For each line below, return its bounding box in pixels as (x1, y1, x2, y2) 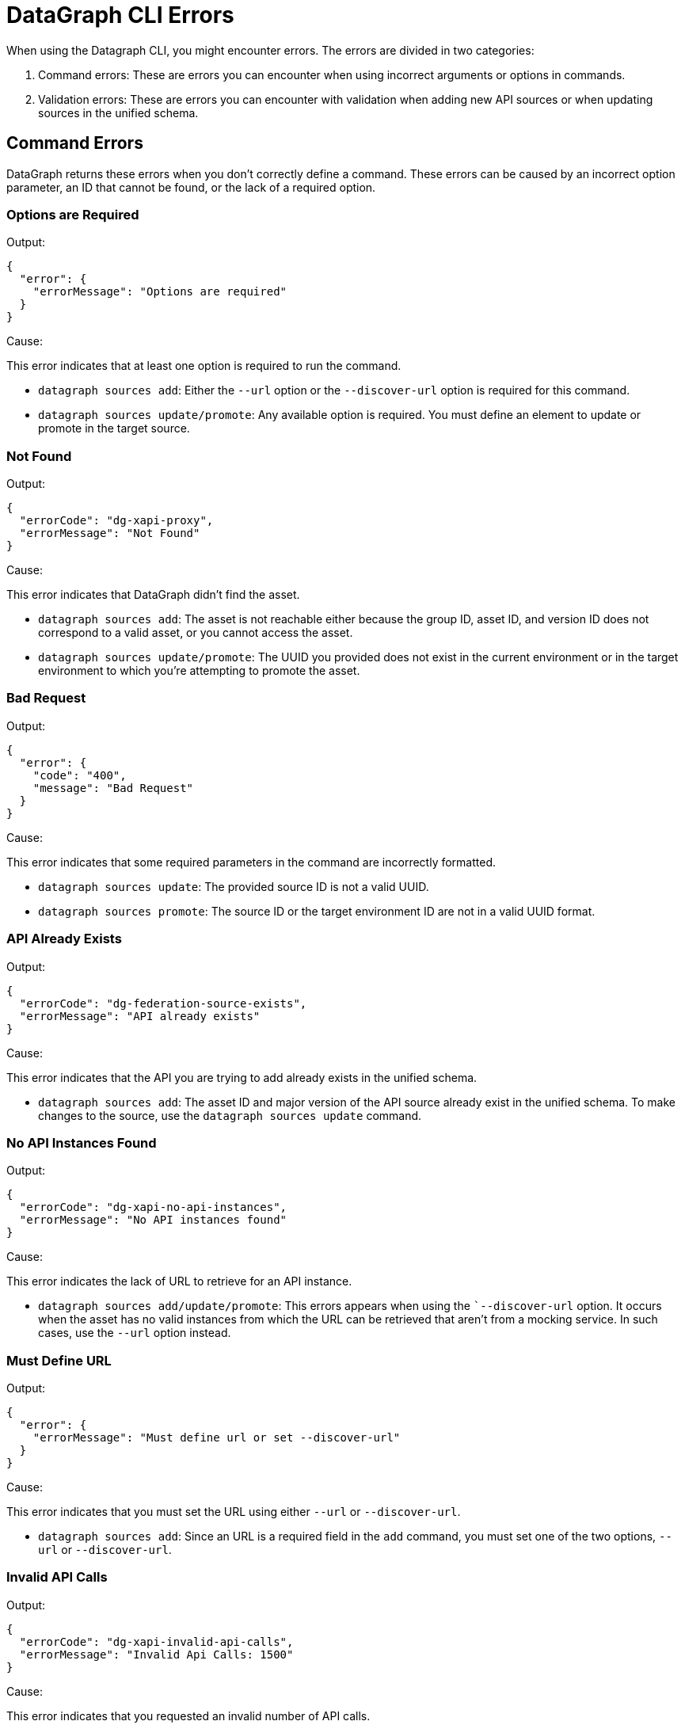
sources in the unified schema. (38, 105, 199, 120)
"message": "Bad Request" (32, 781, 194, 794)
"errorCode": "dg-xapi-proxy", (19, 514, 214, 527)
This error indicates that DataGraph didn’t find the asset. (6, 588, 300, 602)
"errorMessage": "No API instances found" (19, 1213, 287, 1227)
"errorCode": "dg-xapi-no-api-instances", (19, 1201, 287, 1214)
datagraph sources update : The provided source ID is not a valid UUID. (38, 879, 429, 893)
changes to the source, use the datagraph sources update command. (38, 1108, 422, 1122)
